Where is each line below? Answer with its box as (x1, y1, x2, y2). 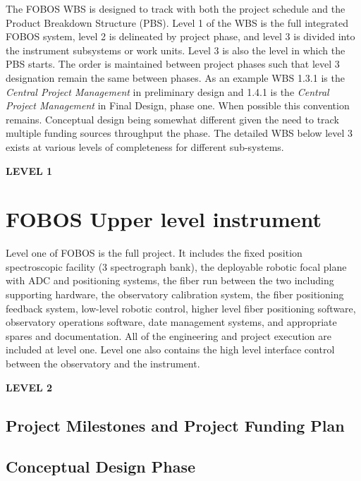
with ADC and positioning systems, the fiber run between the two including (6, 273, 334, 288)
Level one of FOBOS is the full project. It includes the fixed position (6, 245, 302, 260)
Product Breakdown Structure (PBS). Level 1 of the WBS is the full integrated (6, 15, 349, 30)
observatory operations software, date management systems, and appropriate (6, 315, 337, 329)
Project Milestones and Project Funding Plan (6, 414, 345, 436)
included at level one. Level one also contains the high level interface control (6, 342, 335, 357)
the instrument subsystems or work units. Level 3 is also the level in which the (6, 42, 345, 57)
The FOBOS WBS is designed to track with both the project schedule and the (6, 1, 345, 16)
